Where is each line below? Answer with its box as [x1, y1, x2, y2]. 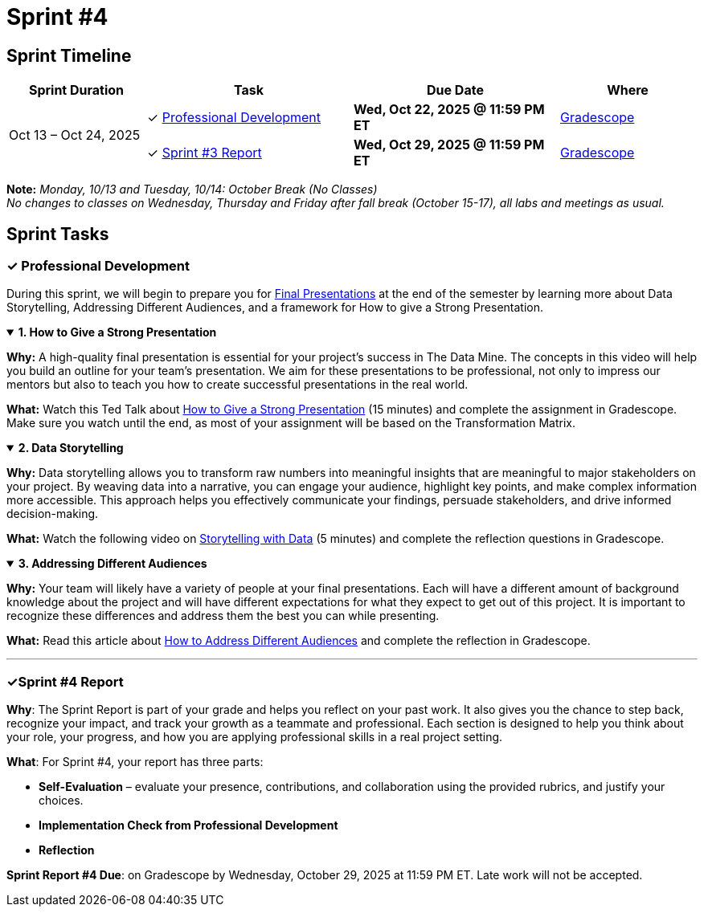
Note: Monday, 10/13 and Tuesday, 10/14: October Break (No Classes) [6, 182, 378, 197]
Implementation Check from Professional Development [39, 818, 338, 833]
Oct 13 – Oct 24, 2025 [9, 127, 141, 144]
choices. [39, 793, 84, 808]
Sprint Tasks [6, 223, 109, 244]
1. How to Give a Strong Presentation [18, 325, 217, 340]
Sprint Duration [28, 82, 125, 99]
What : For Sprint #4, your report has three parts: [6, 755, 264, 769]
